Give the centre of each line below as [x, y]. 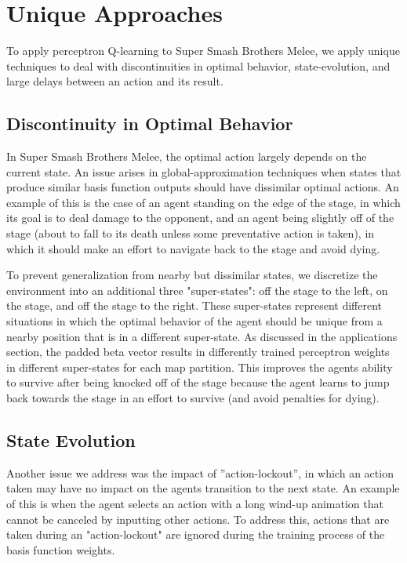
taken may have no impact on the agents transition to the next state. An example [203, 488]
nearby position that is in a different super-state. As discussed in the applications [202, 336]
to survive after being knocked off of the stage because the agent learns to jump [198, 382]
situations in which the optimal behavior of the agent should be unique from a [194, 321]
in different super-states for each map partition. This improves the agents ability [200, 367]
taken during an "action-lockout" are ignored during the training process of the [196, 534]
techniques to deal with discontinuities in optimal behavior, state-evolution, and [198, 65]
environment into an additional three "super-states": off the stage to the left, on [197, 290]
